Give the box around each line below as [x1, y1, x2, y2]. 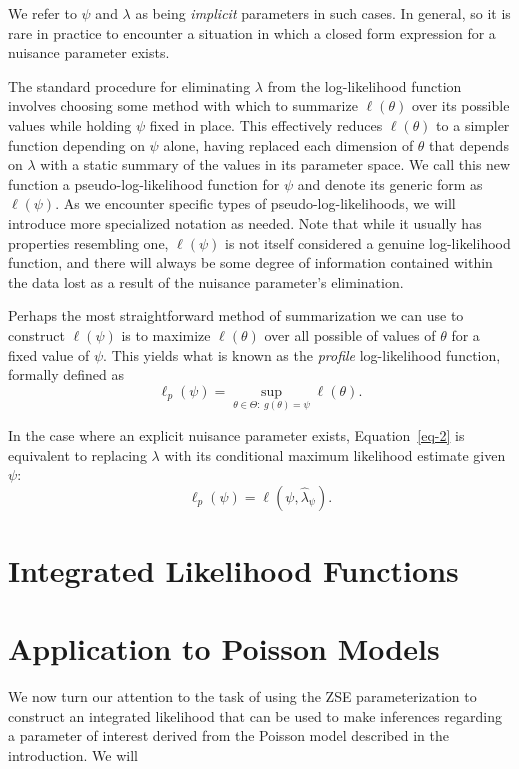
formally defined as [8, 364, 125, 385]
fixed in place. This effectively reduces [149, 114, 383, 135]
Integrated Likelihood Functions [8, 549, 459, 590]
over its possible [411, 95, 510, 116]
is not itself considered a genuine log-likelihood [225, 232, 511, 253]
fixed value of [8, 344, 90, 365]
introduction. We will [8, 744, 138, 765]
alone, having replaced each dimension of [163, 134, 414, 155]
